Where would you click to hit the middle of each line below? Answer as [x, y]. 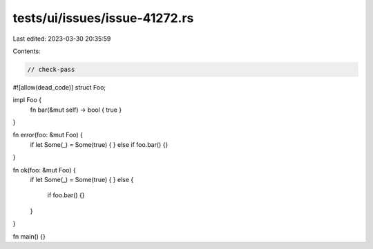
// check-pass [51, 69]
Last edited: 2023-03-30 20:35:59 [62, 39]
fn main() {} [29, 236]
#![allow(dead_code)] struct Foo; [59, 87]
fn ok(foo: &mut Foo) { [44, 170]
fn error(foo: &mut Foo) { [48, 135]
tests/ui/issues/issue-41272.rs [103, 18]
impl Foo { [27, 100]
